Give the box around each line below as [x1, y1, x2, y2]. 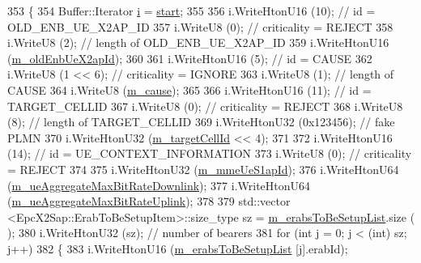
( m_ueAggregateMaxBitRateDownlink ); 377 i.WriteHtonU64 [7, 176, 311, 193]
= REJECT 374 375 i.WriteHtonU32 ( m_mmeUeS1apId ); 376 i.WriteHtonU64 [7, 160, 399, 177]
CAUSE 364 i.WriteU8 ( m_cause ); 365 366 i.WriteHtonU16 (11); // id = [7, 81, 372, 98]
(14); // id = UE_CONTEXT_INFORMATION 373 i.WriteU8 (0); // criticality [7, 145, 412, 162]
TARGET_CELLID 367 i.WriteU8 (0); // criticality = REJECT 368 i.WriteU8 [7, 97, 403, 114]
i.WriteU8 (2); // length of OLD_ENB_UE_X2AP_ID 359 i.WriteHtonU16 [7, 34, 389, 51]
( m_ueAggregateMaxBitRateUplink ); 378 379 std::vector [7, 193, 291, 210]
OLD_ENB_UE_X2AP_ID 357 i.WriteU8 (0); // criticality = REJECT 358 [7, 18, 393, 35]
